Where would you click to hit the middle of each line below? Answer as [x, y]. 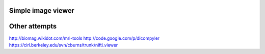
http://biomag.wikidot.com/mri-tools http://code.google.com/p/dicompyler [84, 38]
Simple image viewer [42, 11]
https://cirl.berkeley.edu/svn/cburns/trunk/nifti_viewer [63, 45]
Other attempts [33, 26]
